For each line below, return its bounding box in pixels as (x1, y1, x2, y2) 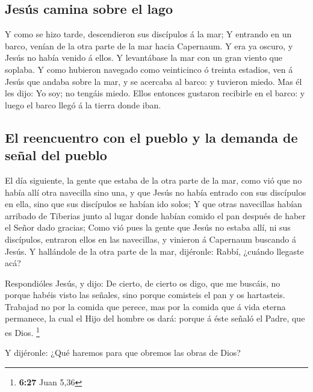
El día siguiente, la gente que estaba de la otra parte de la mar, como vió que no (5, 173, 302, 186)
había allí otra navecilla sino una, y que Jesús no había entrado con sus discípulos (5, 185, 306, 198)
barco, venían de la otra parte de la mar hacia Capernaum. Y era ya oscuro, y (5, 39, 293, 52)
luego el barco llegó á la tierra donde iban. (5, 98, 161, 111)
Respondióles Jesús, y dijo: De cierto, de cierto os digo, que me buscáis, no (5, 276, 280, 289)
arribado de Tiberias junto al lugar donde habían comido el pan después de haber (5, 209, 306, 222)
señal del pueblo (5, 146, 107, 164)
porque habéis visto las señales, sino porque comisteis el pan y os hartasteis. (5, 288, 285, 301)
